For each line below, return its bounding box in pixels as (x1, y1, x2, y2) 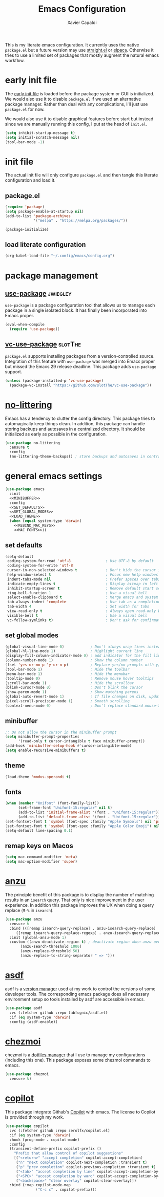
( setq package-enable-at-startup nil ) (5, 209, 84, 214)
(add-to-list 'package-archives (5, 214, 71, 218)
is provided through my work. (5, 1114, 64, 1120)
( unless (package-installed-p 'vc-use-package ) (5, 378, 104, 383)
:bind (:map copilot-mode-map (9, 1183, 71, 1188)
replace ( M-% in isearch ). (5, 908, 54, 914)
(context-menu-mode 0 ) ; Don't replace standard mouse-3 (5, 703, 161, 708)
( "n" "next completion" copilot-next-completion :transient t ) (16, 1160, 147, 1165)
